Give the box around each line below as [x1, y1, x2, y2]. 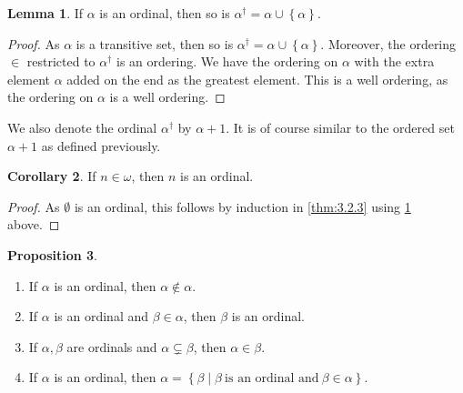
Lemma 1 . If [7, 4, 84, 22]
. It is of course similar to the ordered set [226, 117, 455, 136]
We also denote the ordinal [7, 117, 157, 136]
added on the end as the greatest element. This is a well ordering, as [66, 69, 448, 88]
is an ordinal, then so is [99, 4, 230, 22]
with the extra [354, 52, 435, 71]
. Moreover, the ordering [320, 34, 457, 53]
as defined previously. [41, 136, 161, 155]
